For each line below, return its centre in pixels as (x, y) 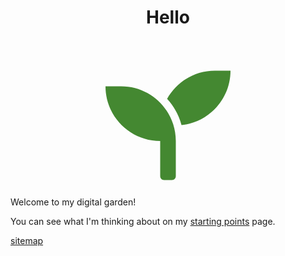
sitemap (27, 241)
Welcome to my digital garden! (73, 202)
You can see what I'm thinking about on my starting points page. (143, 222)
